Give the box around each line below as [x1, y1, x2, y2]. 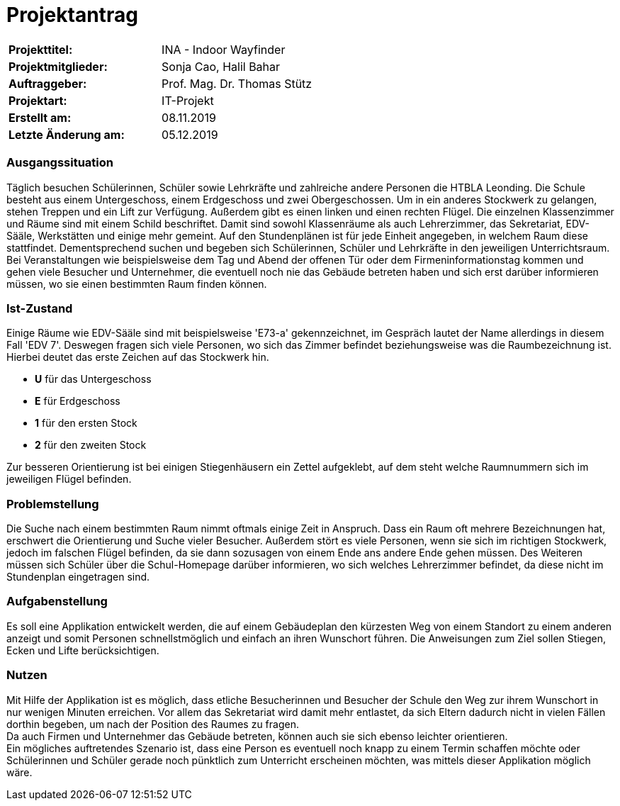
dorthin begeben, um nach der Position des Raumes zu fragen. [6, 717, 299, 730]
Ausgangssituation [6, 155, 113, 170]
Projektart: [9, 93, 67, 108]
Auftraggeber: [9, 76, 87, 91]
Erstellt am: [9, 110, 72, 125]
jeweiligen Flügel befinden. [6, 473, 132, 486]
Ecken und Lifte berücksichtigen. [6, 644, 159, 656]
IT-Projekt [162, 93, 214, 108]
